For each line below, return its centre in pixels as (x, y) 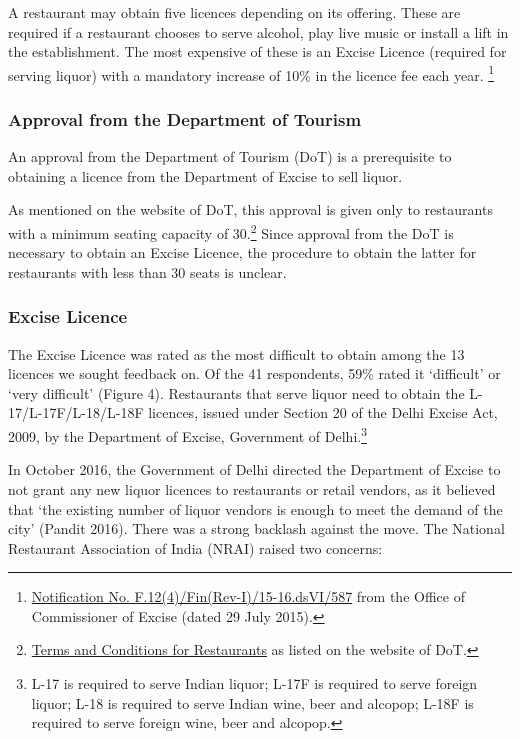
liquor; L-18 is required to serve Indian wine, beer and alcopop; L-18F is (252, 702)
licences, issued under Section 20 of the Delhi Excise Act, (323, 412)
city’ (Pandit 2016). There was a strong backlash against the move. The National (256, 528)
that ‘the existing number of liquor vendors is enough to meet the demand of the (255, 508)
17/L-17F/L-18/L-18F (76, 412)
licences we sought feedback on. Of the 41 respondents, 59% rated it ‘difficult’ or (254, 373)
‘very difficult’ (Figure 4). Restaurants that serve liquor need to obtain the (236, 392)
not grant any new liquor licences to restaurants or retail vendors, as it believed (252, 488)
